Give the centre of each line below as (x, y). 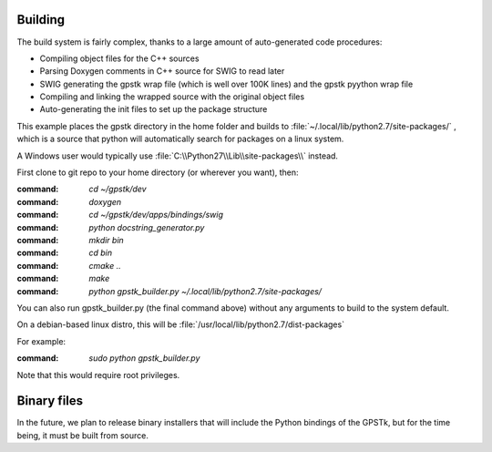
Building (41, 20)
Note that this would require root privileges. (98, 375)
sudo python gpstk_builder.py (144, 358)
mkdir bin (107, 240)
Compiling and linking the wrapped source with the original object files (172, 97)
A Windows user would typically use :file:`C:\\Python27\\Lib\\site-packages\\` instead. (178, 156)
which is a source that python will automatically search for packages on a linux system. (180, 139)
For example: (41, 341)
